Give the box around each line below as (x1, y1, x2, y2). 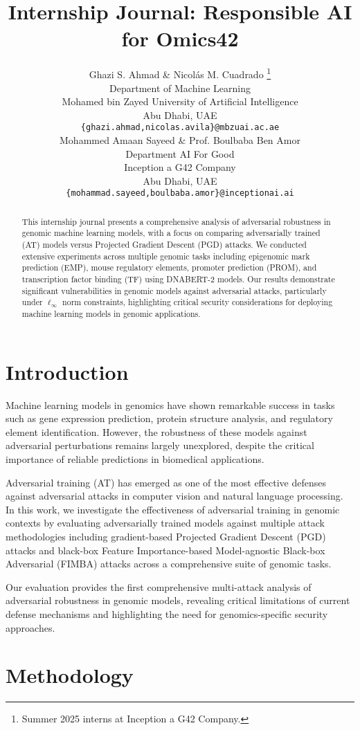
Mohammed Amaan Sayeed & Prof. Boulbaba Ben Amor (60, 133, 300, 147)
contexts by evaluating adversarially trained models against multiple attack (6, 515, 325, 530)
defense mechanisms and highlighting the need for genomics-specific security (6, 606, 328, 621)
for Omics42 (121, 24, 239, 53)
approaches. (6, 620, 55, 635)
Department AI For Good (125, 146, 235, 161)
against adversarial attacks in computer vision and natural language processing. (6, 489, 343, 503)
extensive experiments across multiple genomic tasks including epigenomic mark (21, 250, 310, 262)
